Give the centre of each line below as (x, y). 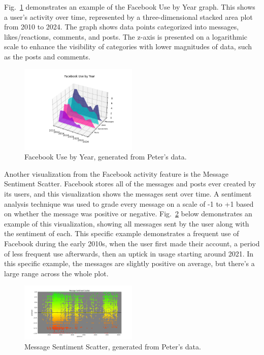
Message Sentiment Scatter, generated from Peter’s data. (113, 346)
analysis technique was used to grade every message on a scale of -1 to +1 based (129, 203)
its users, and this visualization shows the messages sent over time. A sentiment (128, 193)
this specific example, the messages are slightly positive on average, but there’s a (129, 263)
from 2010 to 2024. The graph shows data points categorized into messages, (122, 27)
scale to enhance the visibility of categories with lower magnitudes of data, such (128, 46)
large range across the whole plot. (56, 273)
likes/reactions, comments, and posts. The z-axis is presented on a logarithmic (126, 36)
